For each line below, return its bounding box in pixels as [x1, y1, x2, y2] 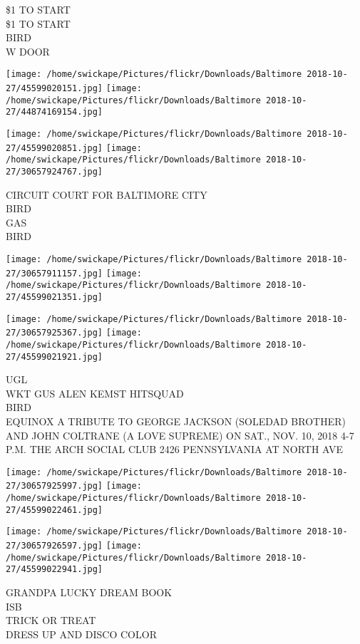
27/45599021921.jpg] [6, 351, 103, 362]
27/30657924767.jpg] [6, 166, 103, 177]
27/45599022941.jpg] [6, 564, 103, 575]
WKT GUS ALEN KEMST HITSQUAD [6, 385, 184, 400]
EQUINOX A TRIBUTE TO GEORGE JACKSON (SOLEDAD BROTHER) [6, 414, 346, 429]
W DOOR [6, 43, 50, 58]
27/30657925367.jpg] [6, 328, 103, 338]
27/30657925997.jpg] [6, 481, 103, 492]
